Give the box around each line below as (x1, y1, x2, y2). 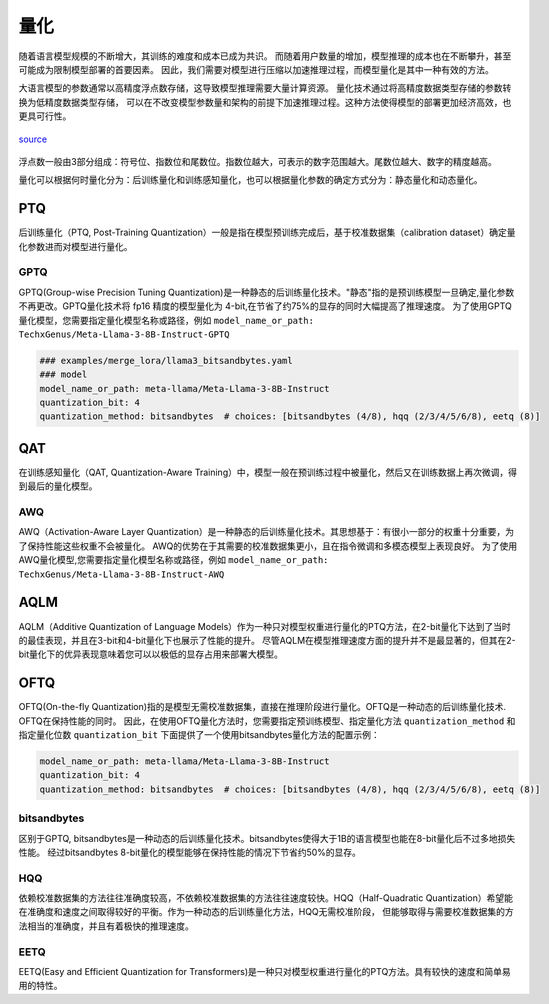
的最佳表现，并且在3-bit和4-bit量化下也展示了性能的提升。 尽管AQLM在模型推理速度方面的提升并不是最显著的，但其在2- (18, 634, 517, 646)
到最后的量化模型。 (18, 480, 98, 492)
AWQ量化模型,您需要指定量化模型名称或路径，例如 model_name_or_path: (18, 554, 329, 566)
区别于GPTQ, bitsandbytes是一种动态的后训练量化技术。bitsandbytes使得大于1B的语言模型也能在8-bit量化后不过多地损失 (18, 832, 516, 844)
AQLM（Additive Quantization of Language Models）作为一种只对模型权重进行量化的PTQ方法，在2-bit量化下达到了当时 (18, 620, 511, 632)
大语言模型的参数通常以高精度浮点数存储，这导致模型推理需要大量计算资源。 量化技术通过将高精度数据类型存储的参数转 (18, 82, 512, 94)
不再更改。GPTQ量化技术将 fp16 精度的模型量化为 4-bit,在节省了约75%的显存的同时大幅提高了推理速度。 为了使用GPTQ (18, 300, 512, 312)
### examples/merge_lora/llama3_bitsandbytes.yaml (39, 355, 294, 366)
